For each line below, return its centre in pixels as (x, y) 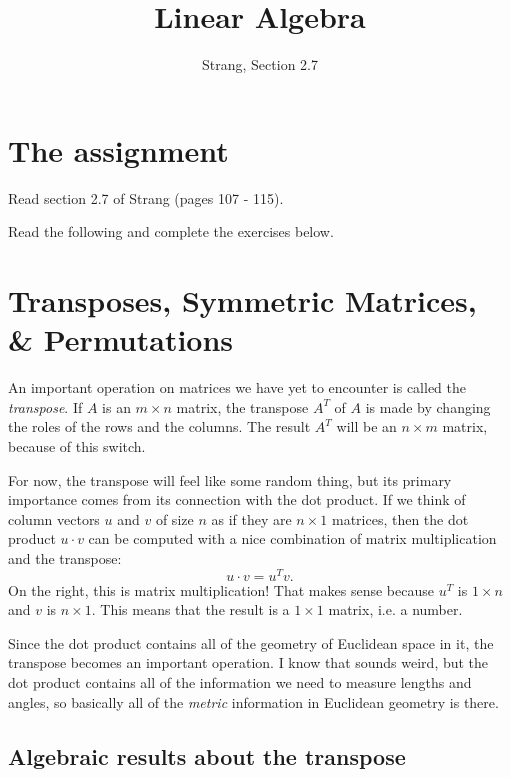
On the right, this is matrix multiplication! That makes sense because (221, 589)
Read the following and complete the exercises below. (171, 231)
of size (174, 518)
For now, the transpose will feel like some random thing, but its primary (230, 479)
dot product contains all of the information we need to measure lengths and (240, 681)
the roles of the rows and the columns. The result (159, 426)
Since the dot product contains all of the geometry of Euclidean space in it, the (251, 642)
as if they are (251, 518)
